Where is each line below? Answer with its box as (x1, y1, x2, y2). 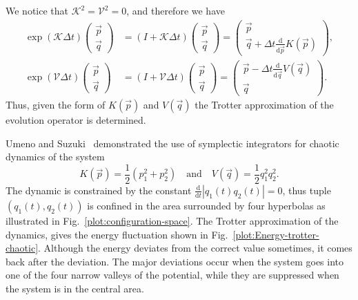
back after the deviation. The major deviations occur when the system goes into (6, 254, 344, 268)
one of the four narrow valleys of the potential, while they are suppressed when (6, 268, 339, 282)
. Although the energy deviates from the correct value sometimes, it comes (38, 241, 352, 255)
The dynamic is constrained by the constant (6, 182, 192, 197)
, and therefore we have (126, 3, 225, 17)
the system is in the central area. (6, 281, 144, 295)
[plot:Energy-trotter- (232, 227, 319, 241)
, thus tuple (282, 182, 331, 197)
